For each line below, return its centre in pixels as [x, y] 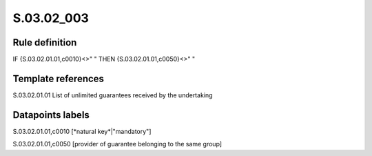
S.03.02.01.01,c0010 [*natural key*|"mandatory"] [82, 131]
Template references [59, 78]
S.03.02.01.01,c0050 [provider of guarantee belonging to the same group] [117, 144]
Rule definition [45, 42]
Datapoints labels [51, 115]
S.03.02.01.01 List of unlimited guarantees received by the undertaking [113, 95]
